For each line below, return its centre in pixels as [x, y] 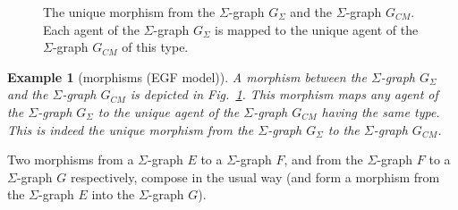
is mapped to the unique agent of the [317, 29]
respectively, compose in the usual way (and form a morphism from [255, 176]
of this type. [155, 47]
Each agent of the [91, 29]
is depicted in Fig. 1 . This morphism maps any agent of [284, 94]
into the [113, 194]
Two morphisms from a [71, 160]
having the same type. [381, 111]
